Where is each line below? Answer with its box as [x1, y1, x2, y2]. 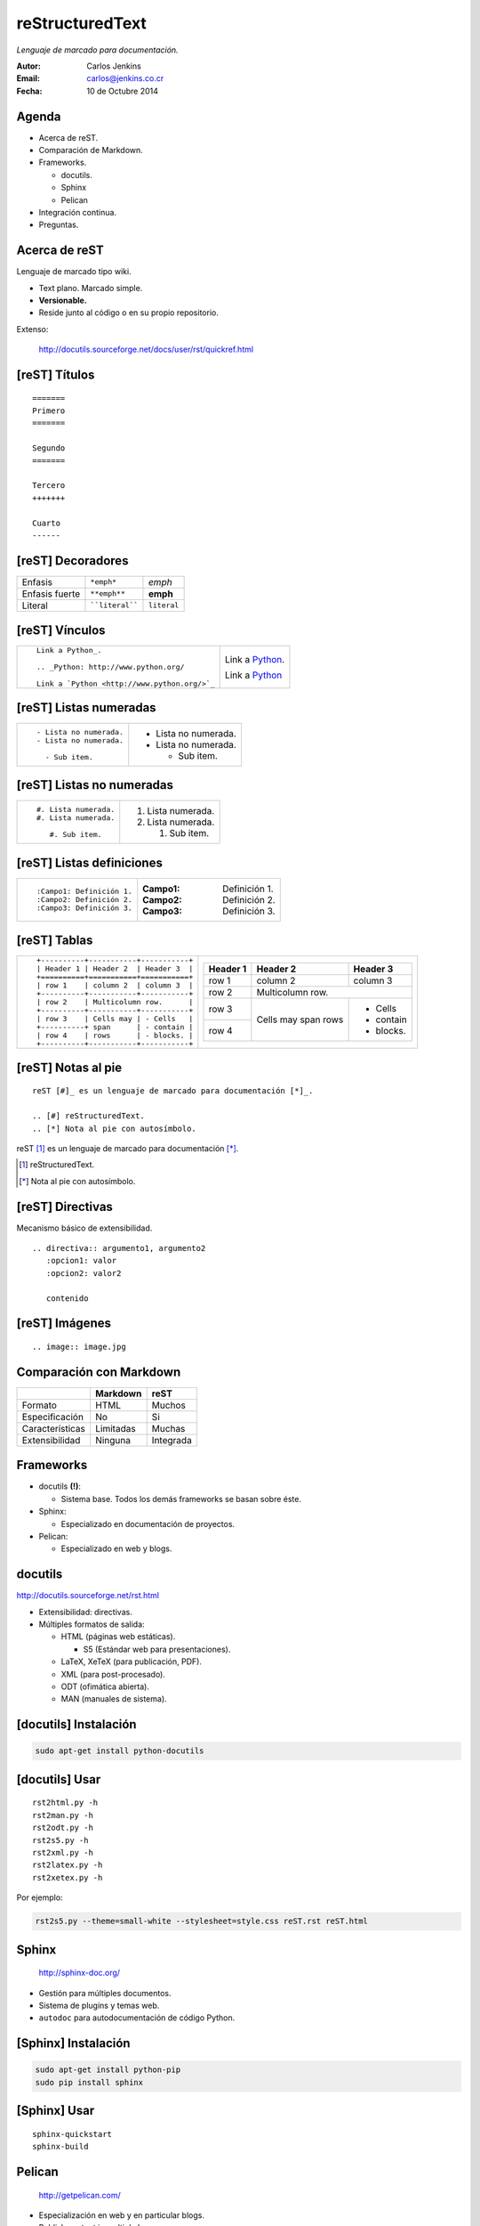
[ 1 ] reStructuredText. [19, 1159, 95, 1170]
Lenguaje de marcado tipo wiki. [16, 266, 132, 277]
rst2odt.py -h [32, 1823, 93, 1833]
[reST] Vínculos [16, 623, 106, 638]
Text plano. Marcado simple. [38, 282, 143, 293]
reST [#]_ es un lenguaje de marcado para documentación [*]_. [32, 1086, 314, 1096]
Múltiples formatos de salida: [38, 1619, 146, 1629]
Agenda [16, 109, 61, 124]
